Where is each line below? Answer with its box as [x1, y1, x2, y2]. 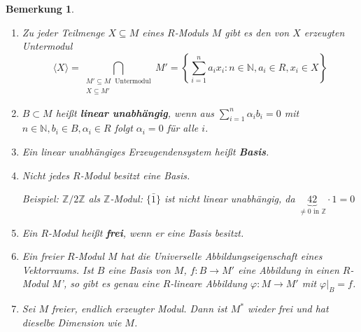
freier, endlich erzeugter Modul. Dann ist [52, 301, 227, 316]
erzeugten [304, 25, 345, 39]
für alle [167, 120, 199, 135]
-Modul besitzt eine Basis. [80, 167, 190, 182]
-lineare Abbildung [170, 276, 247, 291]
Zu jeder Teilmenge [22, 25, 105, 39]
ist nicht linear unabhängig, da [164, 191, 295, 206]
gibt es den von [225, 25, 290, 39]
